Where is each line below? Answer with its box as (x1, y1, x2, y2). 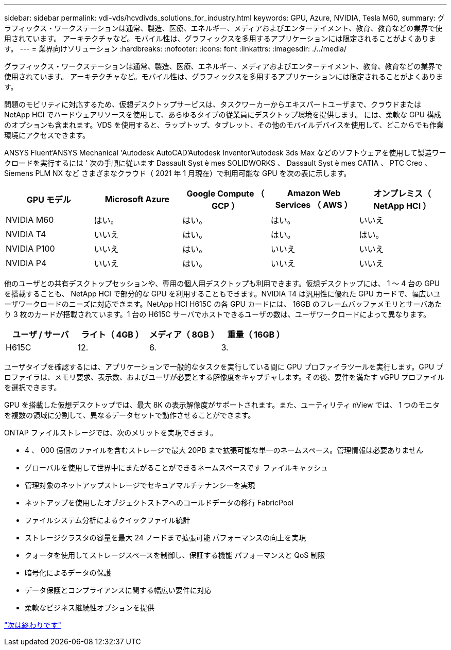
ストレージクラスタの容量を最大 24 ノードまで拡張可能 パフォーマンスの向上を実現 (25, 533, 306, 542)
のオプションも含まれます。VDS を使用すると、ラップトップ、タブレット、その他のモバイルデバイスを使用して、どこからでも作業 (4, 120, 444, 129)
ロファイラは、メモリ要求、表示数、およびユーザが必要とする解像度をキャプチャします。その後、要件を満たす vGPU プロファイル (4, 373, 445, 381)
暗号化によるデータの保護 (25, 568, 111, 577)
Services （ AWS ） (275, 200, 353, 210)
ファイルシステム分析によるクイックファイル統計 (25, 516, 190, 524)
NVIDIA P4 (6, 258, 47, 268)
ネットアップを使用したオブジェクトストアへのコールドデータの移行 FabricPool (25, 498, 294, 507)
